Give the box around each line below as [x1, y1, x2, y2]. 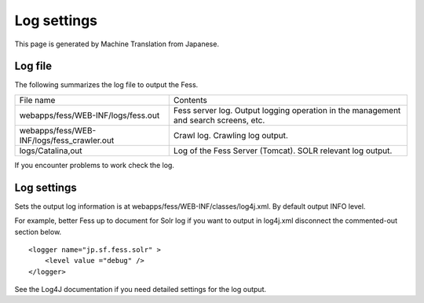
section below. [14, 227, 62, 236]
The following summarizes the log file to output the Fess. [14, 80, 199, 89]
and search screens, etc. [173, 115, 265, 126]
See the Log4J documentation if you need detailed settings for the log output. [14, 285, 267, 294]
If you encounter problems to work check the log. [14, 160, 174, 170]
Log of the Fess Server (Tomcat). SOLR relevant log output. [173, 145, 393, 156]
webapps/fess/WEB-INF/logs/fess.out [19, 110, 160, 121]
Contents [173, 94, 207, 105]
